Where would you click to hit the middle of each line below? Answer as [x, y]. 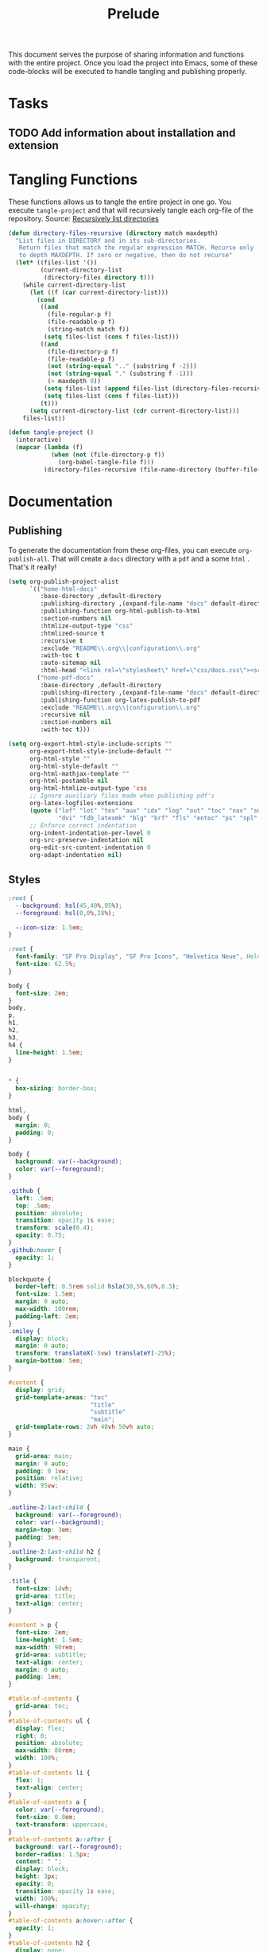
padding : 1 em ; [39, 1677]
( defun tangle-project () [51, 432]
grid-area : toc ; [42, 1706]
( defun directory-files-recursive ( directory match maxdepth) [113, 233]
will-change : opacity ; [53, 1906]
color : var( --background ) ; [60, 1522]
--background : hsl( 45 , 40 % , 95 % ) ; [69, 906]
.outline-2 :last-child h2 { [55, 1552]
